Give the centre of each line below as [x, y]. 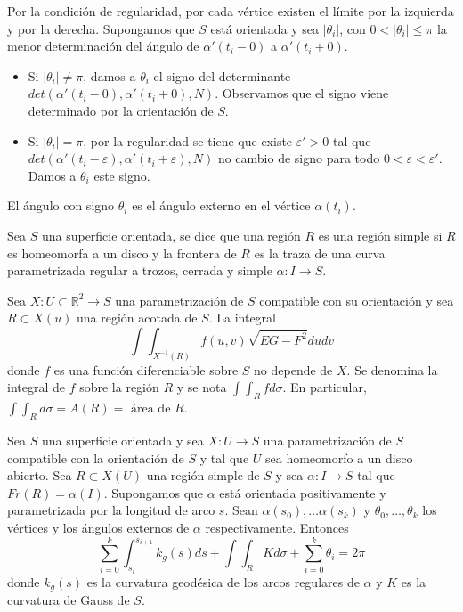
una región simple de [203, 475]
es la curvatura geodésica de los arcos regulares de [223, 581]
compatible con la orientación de [96, 457]
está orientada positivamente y [303, 492]
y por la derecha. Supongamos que [101, 28]
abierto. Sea [40, 475]
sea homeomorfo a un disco [339, 457]
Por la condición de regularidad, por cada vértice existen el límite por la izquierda [231, 11]
